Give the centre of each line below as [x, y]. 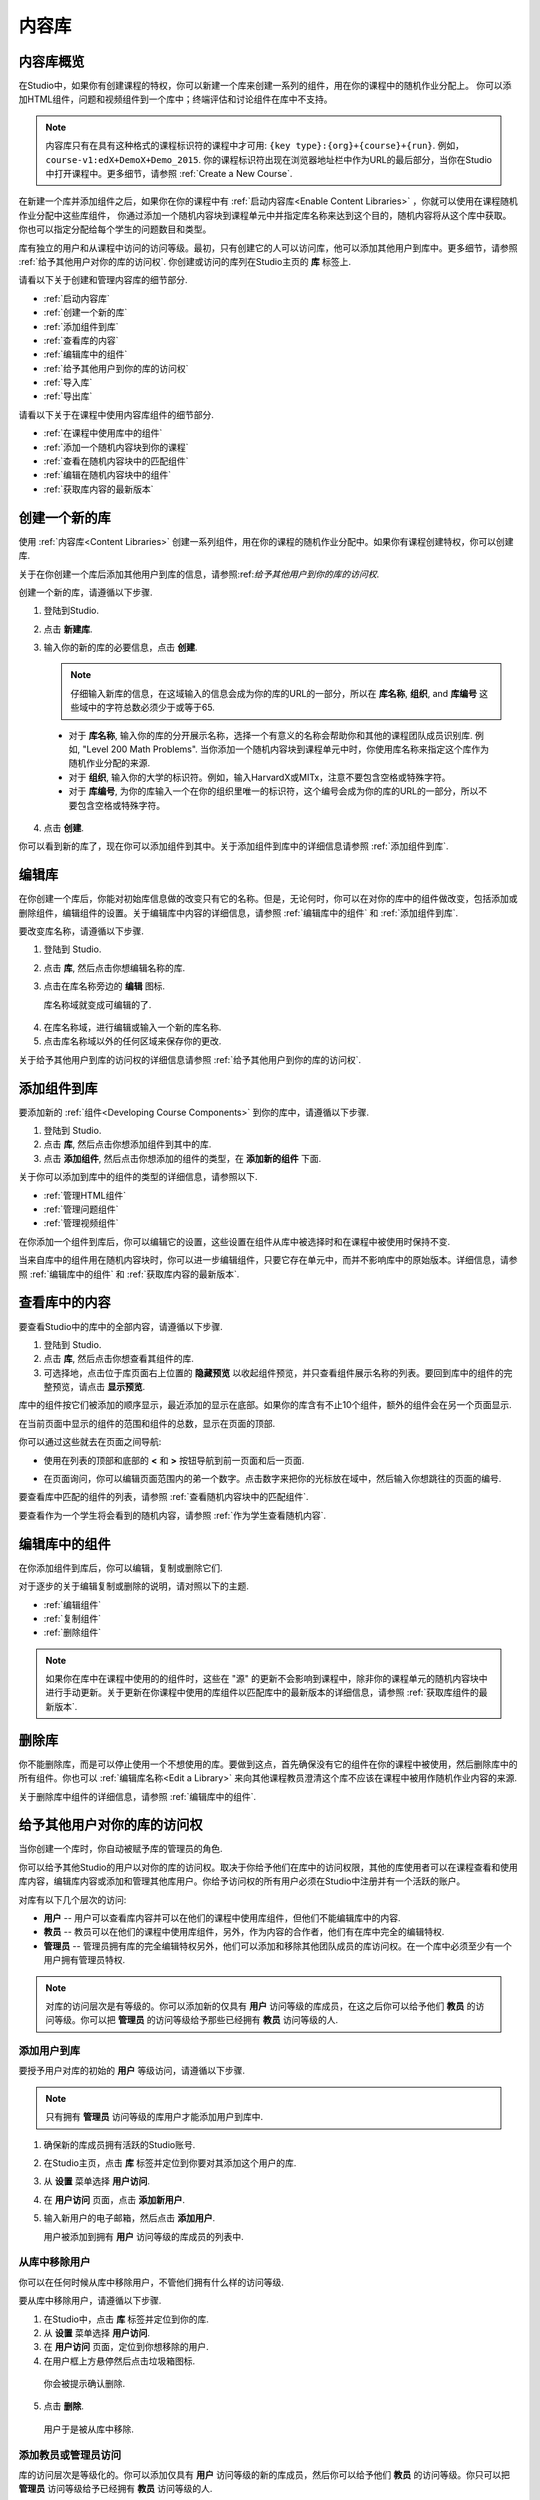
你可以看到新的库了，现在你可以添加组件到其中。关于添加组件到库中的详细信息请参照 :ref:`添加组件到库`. [233, 846]
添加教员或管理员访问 [70, 2455]
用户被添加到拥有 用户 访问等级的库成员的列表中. [143, 2236]
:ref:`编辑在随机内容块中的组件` [107, 475]
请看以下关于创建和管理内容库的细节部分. [103, 280]
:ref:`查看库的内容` [81, 340]
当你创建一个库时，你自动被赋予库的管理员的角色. [121, 1849]
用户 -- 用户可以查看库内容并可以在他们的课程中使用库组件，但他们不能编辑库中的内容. [222, 1918]
